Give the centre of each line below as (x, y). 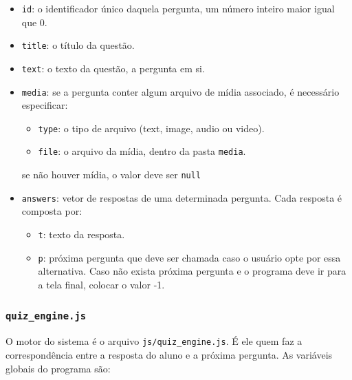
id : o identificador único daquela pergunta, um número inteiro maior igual (178, 8)
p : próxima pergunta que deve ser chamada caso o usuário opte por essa (189, 257)
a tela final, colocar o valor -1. (101, 284)
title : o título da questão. (78, 45)
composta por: (52, 211)
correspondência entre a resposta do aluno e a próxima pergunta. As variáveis (169, 354)
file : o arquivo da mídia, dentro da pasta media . (142, 151)
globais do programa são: (58, 368)
